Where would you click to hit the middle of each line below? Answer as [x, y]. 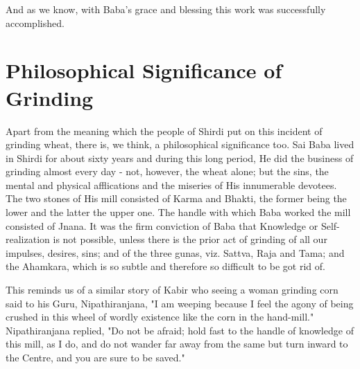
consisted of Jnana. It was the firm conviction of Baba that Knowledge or [162, 225]
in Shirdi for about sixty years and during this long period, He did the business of [180, 157]
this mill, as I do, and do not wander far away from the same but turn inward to [177, 344]
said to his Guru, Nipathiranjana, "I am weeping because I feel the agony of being [180, 303]
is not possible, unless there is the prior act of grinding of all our [190, 239]
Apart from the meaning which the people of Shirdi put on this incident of [164, 130]
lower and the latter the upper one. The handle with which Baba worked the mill [178, 212]
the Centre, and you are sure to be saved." [95, 357]
